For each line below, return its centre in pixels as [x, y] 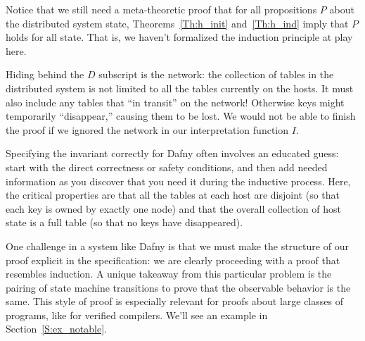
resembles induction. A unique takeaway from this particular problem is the [169, 274]
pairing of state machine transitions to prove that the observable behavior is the [178, 287]
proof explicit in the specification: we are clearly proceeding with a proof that [173, 260]
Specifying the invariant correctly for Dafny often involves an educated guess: [172, 153]
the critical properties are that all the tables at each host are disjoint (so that [173, 195]
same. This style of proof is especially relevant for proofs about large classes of [174, 301]
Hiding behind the [45, 74]
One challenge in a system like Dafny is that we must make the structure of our [177, 246]
